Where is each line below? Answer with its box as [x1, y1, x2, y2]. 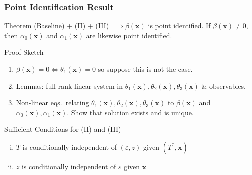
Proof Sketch [4, 47, 44, 57]
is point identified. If [148, 20, 211, 31]
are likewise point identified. [86, 30, 172, 40]
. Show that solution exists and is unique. [67, 107, 194, 117]
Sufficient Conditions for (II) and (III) [4, 124, 121, 134]
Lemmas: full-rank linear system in [16, 80, 123, 91]
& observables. [201, 80, 246, 91]
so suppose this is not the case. [98, 64, 193, 74]
